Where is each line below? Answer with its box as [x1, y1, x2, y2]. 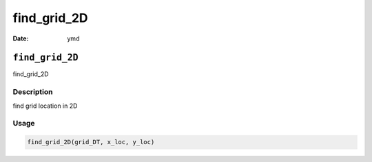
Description [12, 87, 53, 97]
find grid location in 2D [12, 102, 78, 110]
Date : [12, 34, 29, 43]
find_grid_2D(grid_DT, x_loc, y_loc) [27, 138, 155, 146]
